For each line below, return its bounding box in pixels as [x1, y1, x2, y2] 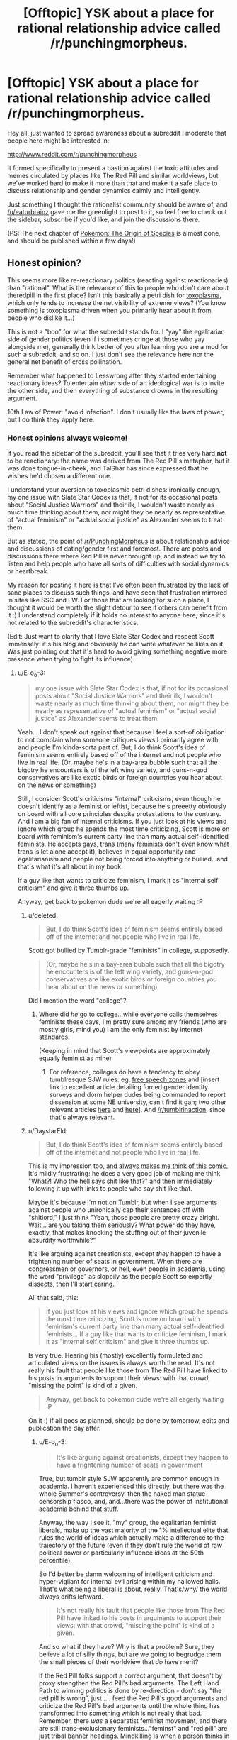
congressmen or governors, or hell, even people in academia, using [28, 1265, 225, 1273]
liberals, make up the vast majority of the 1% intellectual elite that [38, 1526, 229, 1534]
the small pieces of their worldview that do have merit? [38, 1657, 199, 1665]
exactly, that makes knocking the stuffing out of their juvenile [28, 1228, 207, 1236]
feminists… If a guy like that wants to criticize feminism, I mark [45, 1329, 228, 1338]
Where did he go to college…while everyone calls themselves [38, 1010, 218, 1018]
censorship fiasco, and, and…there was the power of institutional [38, 1497, 229, 1505]
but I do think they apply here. [7, 415, 95, 424]
